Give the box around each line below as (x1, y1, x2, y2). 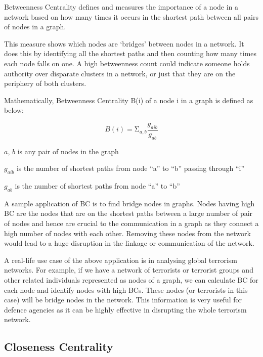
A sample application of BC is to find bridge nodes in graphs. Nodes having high (4, 198, 255, 208)
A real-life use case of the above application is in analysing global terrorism (4, 254, 237, 265)
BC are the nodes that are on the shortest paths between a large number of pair (4, 208, 253, 218)
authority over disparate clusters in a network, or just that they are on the (4, 68, 236, 78)
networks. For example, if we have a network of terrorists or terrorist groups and (4, 264, 253, 275)
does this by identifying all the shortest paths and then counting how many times (4, 48, 257, 59)
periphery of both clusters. (4, 78, 86, 88)
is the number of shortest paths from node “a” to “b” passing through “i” (16, 163, 245, 173)
